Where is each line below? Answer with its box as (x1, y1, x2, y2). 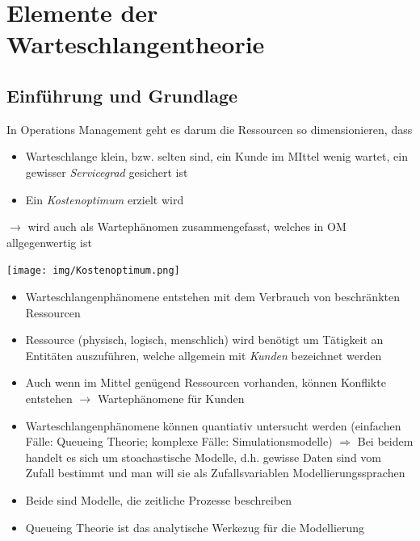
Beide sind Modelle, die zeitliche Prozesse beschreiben (25, 491, 292, 508)
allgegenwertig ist (6, 233, 92, 250)
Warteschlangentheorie (6, 27, 265, 61)
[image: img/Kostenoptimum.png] (6, 265, 180, 277)
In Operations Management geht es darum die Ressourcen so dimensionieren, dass (6, 120, 413, 137)
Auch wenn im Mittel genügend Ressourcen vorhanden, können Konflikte (25, 374, 386, 391)
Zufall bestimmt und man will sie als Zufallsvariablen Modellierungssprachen (25, 464, 405, 481)
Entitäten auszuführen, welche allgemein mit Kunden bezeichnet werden (25, 346, 382, 363)
